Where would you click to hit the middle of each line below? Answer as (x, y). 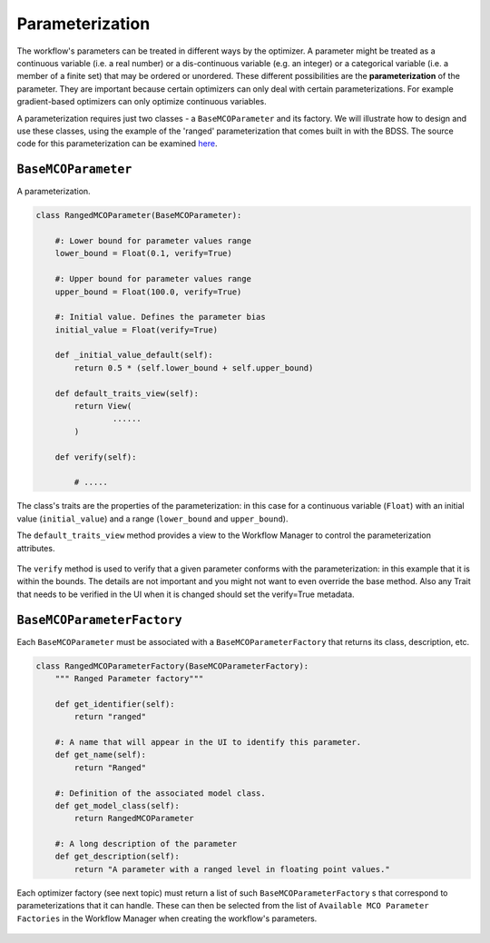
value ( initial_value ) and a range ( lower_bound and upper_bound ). (152, 519)
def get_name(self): (101, 755)
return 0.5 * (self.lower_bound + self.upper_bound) (194, 367)
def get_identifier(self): (115, 704)
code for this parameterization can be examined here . (117, 144)
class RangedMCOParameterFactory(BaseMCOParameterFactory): (172, 666)
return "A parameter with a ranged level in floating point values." (232, 869)
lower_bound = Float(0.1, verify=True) (144, 253)
